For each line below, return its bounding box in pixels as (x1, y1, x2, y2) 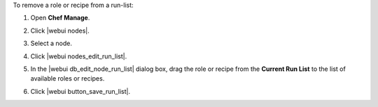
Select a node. (30, 39, 73, 48)
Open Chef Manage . (30, 14, 90, 22)
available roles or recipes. (30, 74, 105, 83)
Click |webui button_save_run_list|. (30, 87, 131, 95)
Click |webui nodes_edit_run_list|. (30, 52, 127, 60)
